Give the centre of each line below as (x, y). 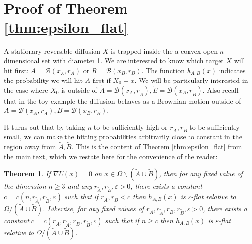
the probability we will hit (43, 80)
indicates (232, 70)
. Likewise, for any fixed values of (93, 208)
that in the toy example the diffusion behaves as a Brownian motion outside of (123, 100)
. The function (163, 70)
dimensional (22, 60)
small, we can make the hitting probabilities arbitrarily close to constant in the (123, 137)
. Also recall (220, 90)
